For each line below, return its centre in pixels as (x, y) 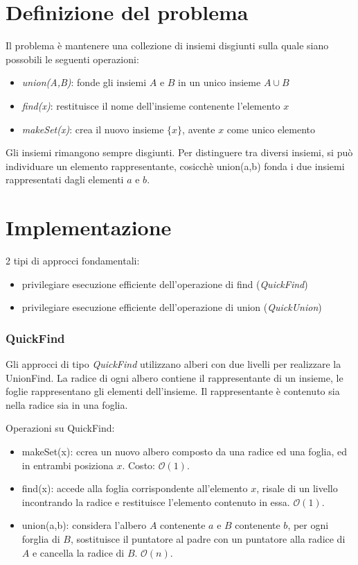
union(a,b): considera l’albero (84, 525)
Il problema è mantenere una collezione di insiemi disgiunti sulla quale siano (167, 45)
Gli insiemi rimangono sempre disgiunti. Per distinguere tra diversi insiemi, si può (179, 152)
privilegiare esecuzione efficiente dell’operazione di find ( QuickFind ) (165, 284)
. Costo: (138, 465)
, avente (199, 129)
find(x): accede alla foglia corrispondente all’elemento (135, 488)
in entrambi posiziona (68, 465)
